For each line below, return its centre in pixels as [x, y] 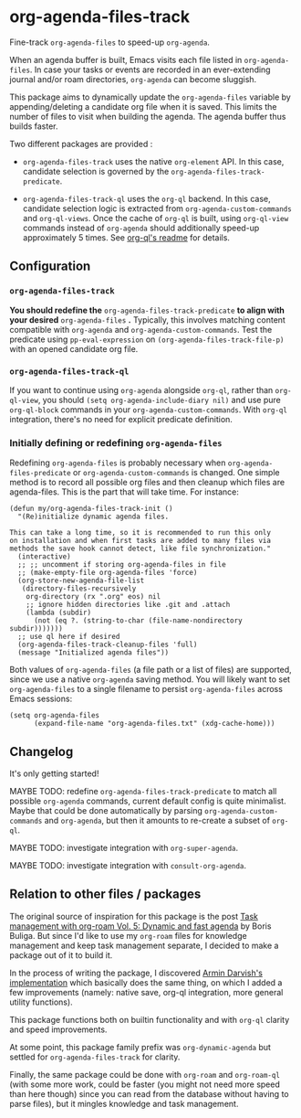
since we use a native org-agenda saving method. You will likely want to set [150, 679]
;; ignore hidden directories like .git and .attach [128, 605]
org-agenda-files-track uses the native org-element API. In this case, [153, 161]
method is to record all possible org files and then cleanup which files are [147, 483]
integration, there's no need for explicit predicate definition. [121, 419]
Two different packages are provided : [81, 144]
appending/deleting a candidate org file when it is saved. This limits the [143, 106]
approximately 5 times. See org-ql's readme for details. [126, 237]
